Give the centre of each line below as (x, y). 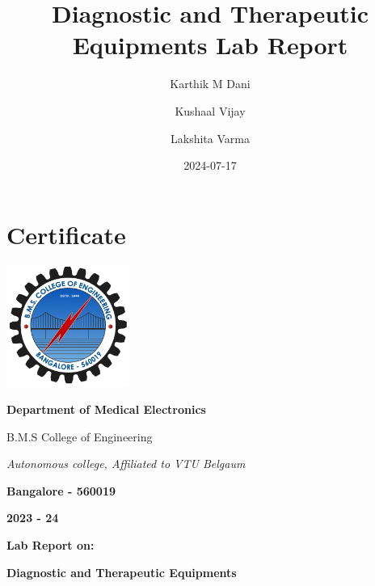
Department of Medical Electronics (106, 409)
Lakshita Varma (210, 138)
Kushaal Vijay (210, 110)
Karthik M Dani (210, 84)
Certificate (66, 234)
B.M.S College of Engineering (80, 436)
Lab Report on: (51, 545)
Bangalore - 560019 (61, 490)
